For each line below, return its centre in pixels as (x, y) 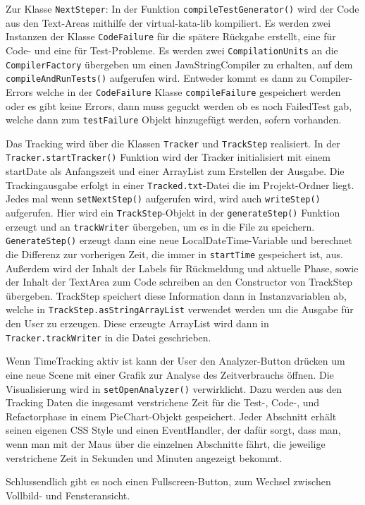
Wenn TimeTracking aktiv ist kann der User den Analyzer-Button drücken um (175, 361)
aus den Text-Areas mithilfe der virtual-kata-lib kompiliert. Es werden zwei (168, 22)
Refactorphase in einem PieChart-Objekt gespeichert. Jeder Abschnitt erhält (171, 416)
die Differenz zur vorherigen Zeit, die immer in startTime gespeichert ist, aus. (174, 254)
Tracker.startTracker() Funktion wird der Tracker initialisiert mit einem (168, 157)
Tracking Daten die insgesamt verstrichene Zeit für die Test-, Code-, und (163, 402)
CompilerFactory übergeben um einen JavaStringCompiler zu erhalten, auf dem (179, 64)
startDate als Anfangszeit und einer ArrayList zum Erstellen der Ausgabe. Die (175, 171)
